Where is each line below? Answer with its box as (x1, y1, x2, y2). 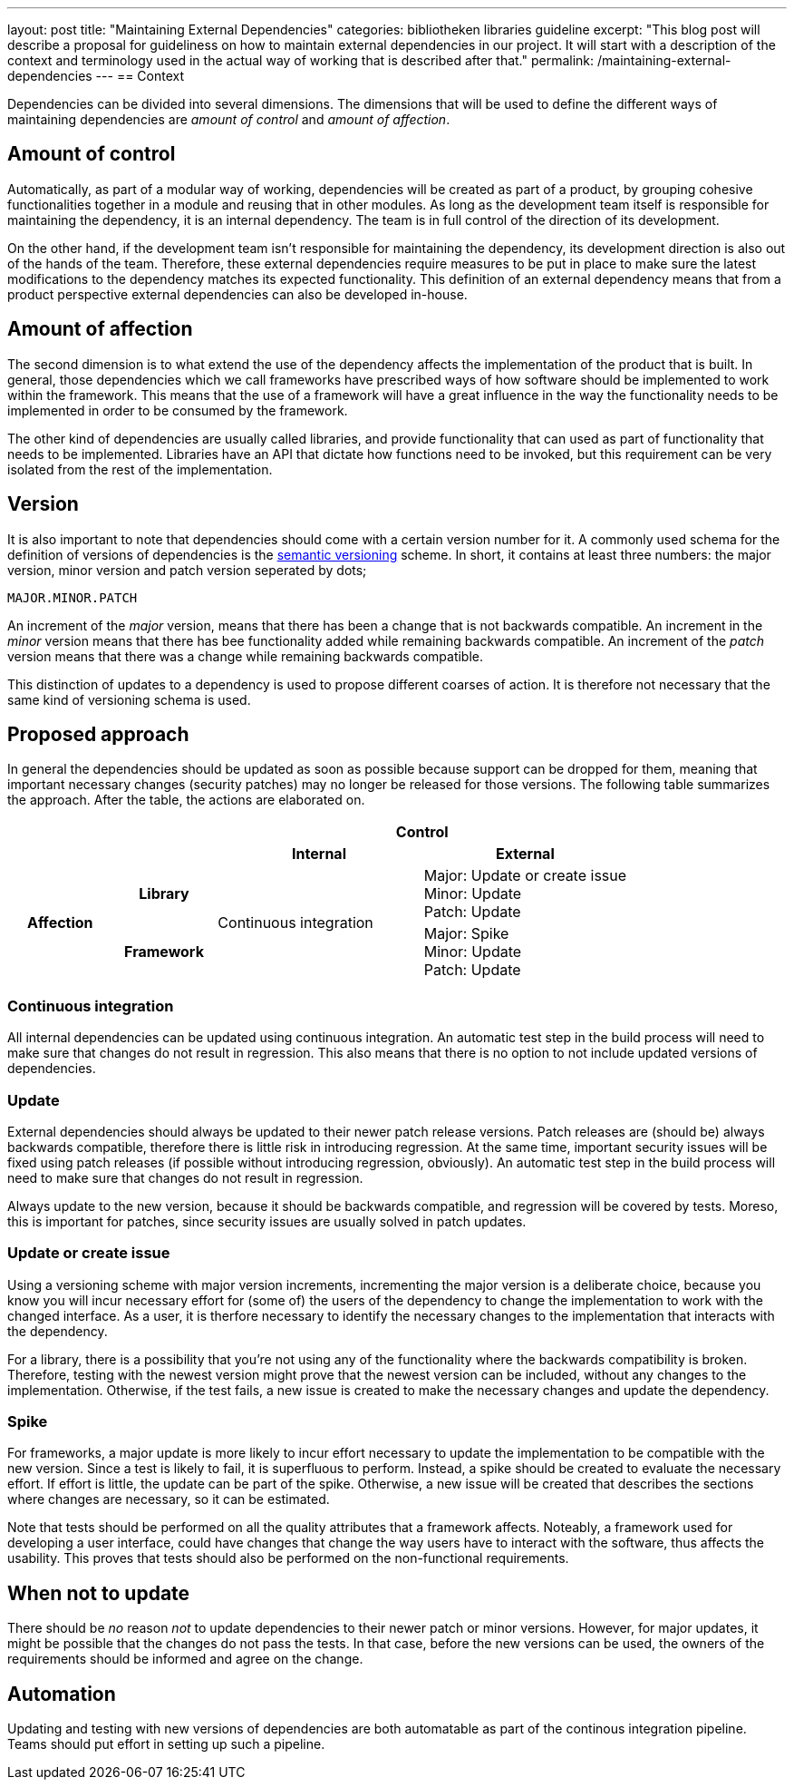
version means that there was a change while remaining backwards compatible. (7, 648, 484, 664)
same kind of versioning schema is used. (7, 691, 251, 708)
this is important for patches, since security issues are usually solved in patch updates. (7, 1213, 527, 1229)
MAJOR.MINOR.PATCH (7, 590, 138, 605)
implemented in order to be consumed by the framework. (7, 402, 348, 418)
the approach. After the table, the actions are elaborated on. (7, 792, 365, 808)
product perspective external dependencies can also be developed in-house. (7, 286, 468, 302)
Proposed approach (7, 722, 189, 746)
